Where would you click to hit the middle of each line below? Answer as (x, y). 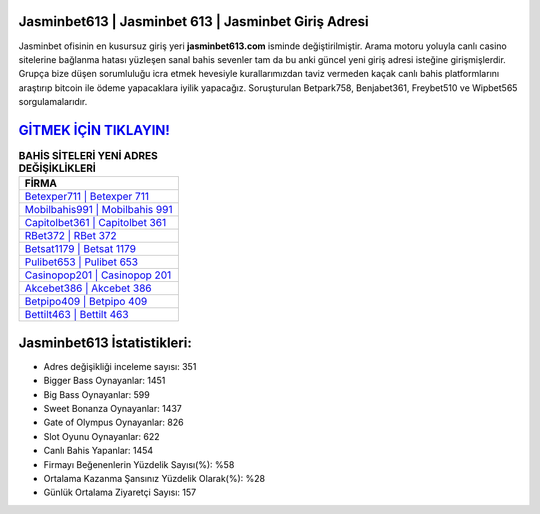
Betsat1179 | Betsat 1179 (80, 249)
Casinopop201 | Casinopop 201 (98, 275)
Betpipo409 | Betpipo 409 (86, 302)
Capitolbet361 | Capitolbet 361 (95, 223)
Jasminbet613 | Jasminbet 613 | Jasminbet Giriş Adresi (193, 21)
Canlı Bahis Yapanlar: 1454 (98, 451)
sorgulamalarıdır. (53, 102)
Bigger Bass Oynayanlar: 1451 (104, 381)
